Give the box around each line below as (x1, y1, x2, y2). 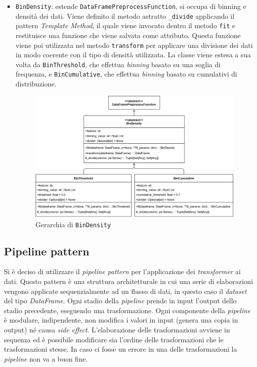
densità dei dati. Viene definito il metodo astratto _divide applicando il (15, 10, 235, 21)
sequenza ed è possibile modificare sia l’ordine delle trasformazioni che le (4, 334, 224, 344)
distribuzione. (15, 79, 57, 89)
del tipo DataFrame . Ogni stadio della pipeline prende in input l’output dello (4, 295, 237, 306)
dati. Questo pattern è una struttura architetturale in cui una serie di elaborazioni (4, 276, 253, 286)
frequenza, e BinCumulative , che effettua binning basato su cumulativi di (15, 69, 237, 79)
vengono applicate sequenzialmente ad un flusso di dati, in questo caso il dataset (4, 285, 247, 296)
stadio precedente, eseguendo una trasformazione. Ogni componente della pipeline (4, 305, 251, 315)
